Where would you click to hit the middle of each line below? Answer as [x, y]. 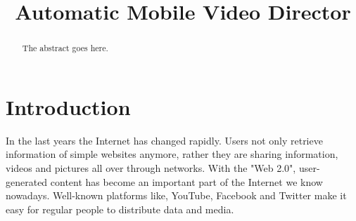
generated [27, 181]
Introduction [68, 106]
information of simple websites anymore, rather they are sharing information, [172, 154]
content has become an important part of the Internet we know [186, 181]
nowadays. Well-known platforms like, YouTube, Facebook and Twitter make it [176, 195]
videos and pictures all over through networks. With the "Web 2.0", [151, 167]
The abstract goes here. [65, 48]
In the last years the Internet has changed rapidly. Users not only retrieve [164, 140]
